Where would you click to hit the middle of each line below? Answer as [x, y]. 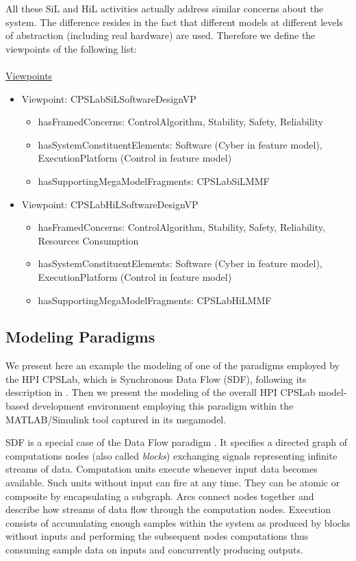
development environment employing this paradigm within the [163, 406]
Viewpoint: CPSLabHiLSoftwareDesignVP [110, 204]
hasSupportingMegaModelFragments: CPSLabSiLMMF [154, 180]
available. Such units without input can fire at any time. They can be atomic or [173, 483]
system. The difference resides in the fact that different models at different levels [174, 22]
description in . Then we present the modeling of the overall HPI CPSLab [161, 392]
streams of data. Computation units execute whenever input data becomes [162, 469]
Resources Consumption [88, 240]
